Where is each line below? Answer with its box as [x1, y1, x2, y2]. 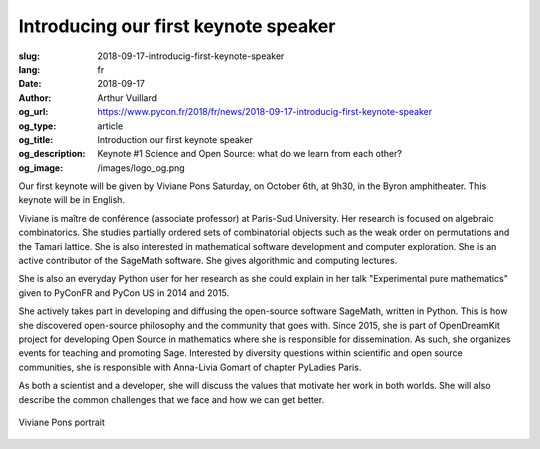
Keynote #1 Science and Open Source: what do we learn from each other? [97, 148, 402, 160]
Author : [18, 91, 52, 104]
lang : [18, 63, 41, 75]
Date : [18, 78, 42, 90]
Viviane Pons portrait [18, 416, 105, 428]
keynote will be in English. [18, 194, 125, 206]
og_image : [18, 161, 64, 174]
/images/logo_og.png [97, 161, 185, 174]
